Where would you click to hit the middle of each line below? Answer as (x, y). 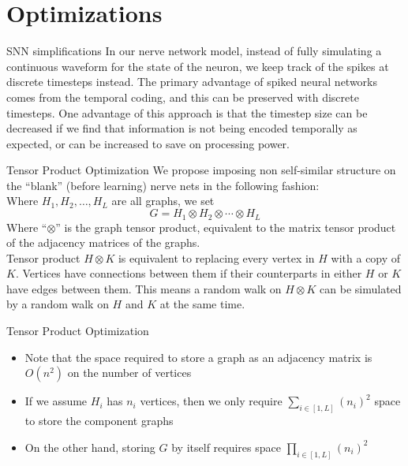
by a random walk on (58, 304)
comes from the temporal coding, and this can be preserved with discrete (183, 97)
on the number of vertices (129, 373)
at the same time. (202, 304)
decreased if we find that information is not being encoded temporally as (182, 128)
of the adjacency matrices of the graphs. (103, 242)
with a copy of (366, 257)
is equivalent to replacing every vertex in (216, 257)
